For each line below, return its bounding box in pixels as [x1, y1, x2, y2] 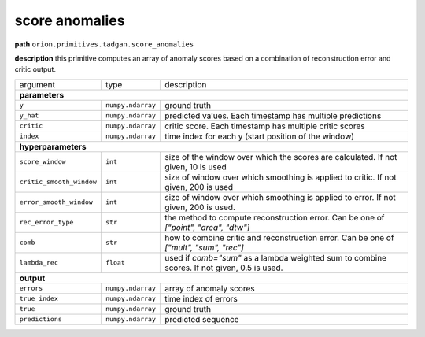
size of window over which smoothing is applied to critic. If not [164, 172, 397, 183]
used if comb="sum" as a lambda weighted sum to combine [164, 252, 387, 263]
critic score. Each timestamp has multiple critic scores [164, 120, 365, 131]
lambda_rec [19, 258, 59, 267]
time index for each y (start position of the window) [164, 131, 354, 142]
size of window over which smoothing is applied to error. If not [164, 191, 397, 202]
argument [19, 79, 55, 90]
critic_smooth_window [19, 178, 98, 187]
